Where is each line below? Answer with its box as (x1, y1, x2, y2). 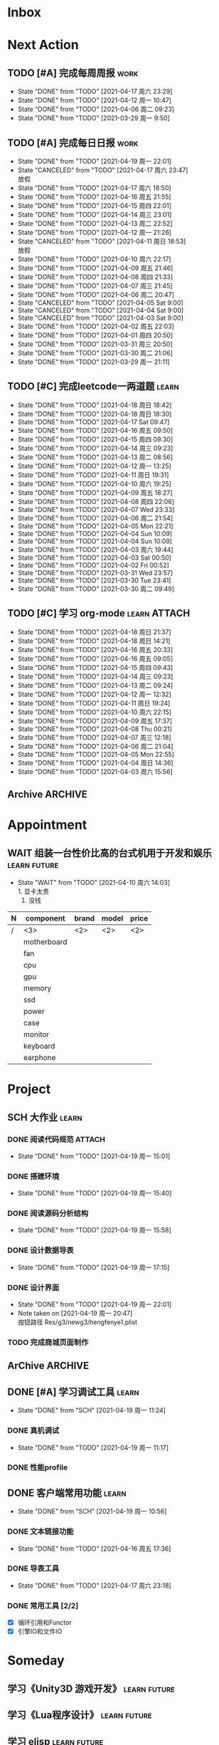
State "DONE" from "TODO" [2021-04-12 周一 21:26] (17, 229, 172, 236)
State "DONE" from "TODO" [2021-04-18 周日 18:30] (17, 409, 172, 418)
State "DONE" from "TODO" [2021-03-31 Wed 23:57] (17, 568, 173, 577)
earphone (23, 1053, 56, 1063)
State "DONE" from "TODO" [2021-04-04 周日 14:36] (17, 758, 173, 767)
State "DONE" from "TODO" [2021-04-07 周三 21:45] (17, 282, 173, 290)
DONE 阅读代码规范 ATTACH (7, 1134, 105, 1144)
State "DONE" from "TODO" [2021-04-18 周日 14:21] (17, 636, 171, 645)
